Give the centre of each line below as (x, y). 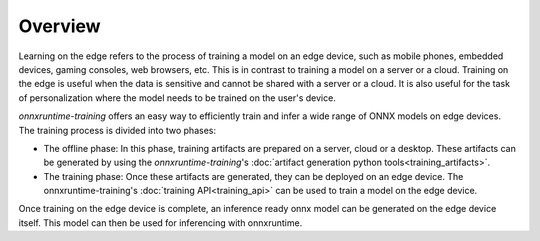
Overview (59, 26)
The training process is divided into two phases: (117, 130)
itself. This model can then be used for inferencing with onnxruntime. (160, 222)
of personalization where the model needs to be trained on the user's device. (177, 97)
